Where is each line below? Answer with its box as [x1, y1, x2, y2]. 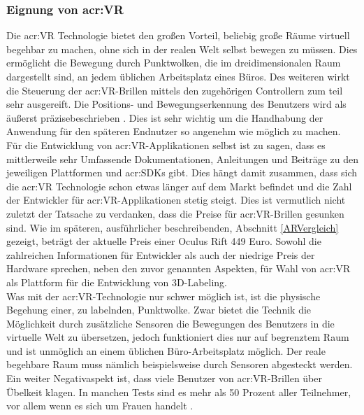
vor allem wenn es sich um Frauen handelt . [6, 398, 194, 413]
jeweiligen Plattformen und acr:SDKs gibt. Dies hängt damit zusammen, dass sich [6, 165, 358, 180]
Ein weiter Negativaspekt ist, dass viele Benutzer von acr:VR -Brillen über [6, 371, 322, 386]
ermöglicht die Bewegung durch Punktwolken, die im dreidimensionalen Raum [6, 55, 341, 70]
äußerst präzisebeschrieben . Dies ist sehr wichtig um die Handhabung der [6, 110, 323, 125]
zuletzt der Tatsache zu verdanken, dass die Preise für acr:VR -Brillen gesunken [6, 206, 344, 220]
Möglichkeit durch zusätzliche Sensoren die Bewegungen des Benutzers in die [6, 316, 335, 330]
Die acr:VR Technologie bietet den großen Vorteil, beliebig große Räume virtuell [6, 28, 350, 43]
